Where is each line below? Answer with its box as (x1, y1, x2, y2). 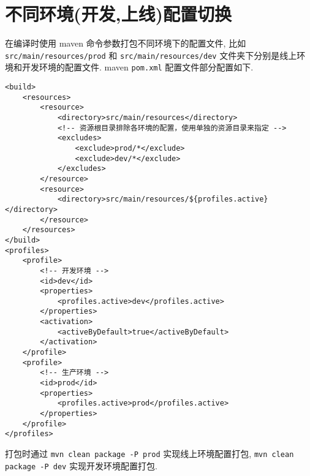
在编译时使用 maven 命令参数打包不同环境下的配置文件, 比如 (5, 37, 246, 50)
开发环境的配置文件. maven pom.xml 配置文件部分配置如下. (21, 61, 254, 74)
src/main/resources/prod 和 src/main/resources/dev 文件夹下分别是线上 (5, 48, 297, 61)
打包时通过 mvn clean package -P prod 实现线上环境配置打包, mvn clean (5, 447, 294, 459)
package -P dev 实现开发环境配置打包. (5, 459, 157, 472)
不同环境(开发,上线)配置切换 (5, 1, 232, 26)
